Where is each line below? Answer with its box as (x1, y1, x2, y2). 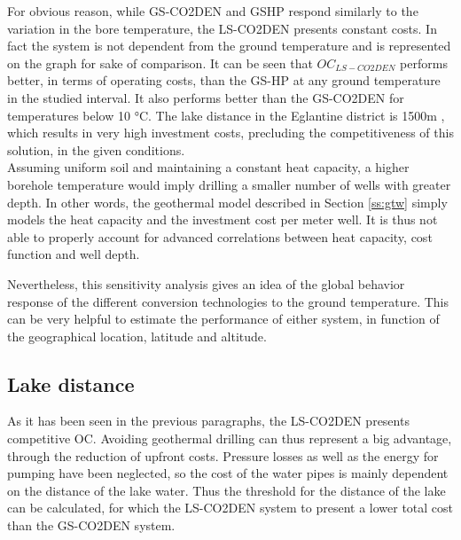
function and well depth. (7, 245, 140, 263)
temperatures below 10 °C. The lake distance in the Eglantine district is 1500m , (7, 106, 445, 124)
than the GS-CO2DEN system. (7, 516, 176, 535)
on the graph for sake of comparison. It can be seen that (7, 53, 313, 72)
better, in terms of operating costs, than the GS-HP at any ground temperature (7, 71, 441, 90)
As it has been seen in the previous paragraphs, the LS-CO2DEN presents (7, 411, 410, 430)
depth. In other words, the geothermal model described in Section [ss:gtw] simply (7, 192, 448, 211)
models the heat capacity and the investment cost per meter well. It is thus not (7, 210, 438, 229)
